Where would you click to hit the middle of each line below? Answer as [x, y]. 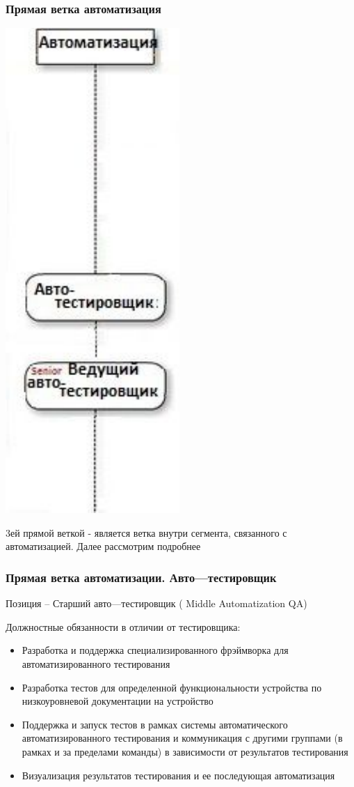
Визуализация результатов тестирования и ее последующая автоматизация [178, 775]
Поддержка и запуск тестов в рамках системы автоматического [155, 724]
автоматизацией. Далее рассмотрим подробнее [103, 546]
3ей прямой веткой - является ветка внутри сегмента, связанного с [146, 532]
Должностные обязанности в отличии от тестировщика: [123, 626]
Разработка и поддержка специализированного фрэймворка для [155, 650]
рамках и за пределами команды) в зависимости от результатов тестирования [185, 751]
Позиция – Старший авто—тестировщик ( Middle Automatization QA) [156, 603]
